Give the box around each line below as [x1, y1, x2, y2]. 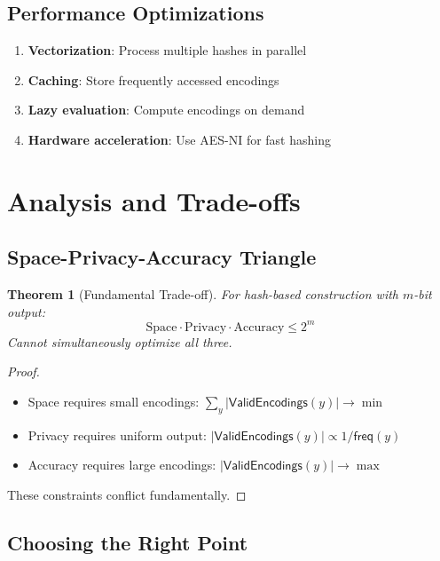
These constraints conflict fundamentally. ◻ [7, 486, 247, 504]
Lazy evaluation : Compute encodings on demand [27, 100, 305, 119]
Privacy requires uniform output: [27, 425, 207, 444]
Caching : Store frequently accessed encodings [27, 70, 279, 89]
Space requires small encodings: [27, 392, 200, 411]
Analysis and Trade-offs [7, 182, 301, 218]
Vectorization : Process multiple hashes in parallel [27, 41, 307, 59]
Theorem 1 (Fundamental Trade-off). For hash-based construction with [7, 285, 398, 304]
